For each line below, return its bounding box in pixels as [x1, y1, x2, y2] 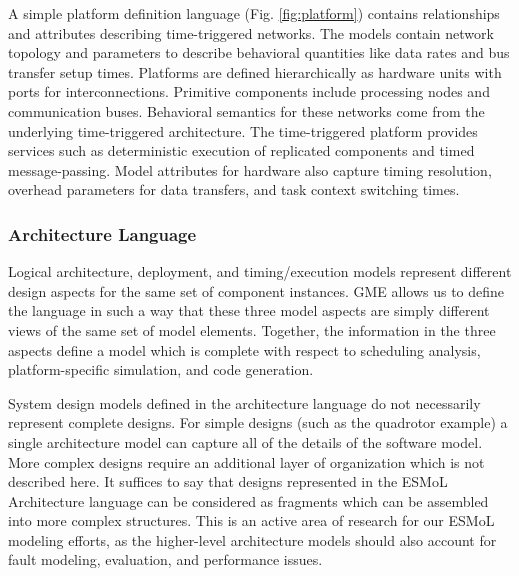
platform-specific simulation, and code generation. [8, 359, 314, 380]
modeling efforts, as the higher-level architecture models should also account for [8, 529, 497, 550]
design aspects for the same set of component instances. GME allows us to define [8, 280, 505, 301]
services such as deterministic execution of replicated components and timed [8, 140, 475, 161]
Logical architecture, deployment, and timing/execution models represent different [8, 261, 512, 282]
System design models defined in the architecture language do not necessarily [8, 392, 481, 413]
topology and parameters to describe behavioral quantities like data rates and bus [8, 42, 510, 63]
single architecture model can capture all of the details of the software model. [8, 431, 483, 452]
